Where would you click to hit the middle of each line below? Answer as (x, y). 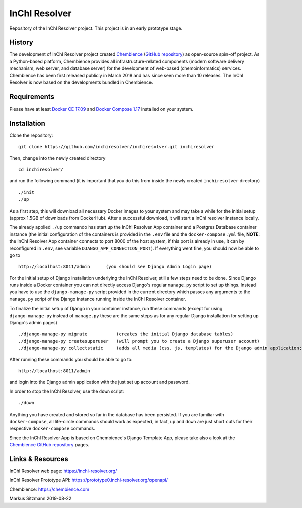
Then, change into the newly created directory (57, 158)
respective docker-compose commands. (52, 428)
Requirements (32, 97)
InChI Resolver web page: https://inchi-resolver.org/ (63, 471)
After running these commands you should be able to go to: (71, 359)
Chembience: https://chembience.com (49, 489)
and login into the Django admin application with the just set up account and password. (99, 382)
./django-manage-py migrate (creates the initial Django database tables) (126, 334)
